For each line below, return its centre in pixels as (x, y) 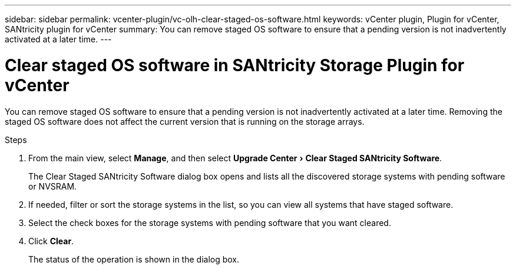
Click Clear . (51, 241)
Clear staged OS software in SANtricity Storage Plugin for (235, 65)
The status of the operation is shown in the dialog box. (134, 259)
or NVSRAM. (53, 186)
